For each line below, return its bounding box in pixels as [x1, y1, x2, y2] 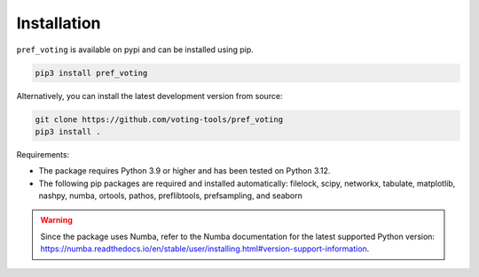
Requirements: [16, 149, 70, 159]
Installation [16, 13, 101, 33]
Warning [40, 215, 73, 226]
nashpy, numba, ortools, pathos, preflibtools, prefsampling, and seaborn [38, 190, 303, 201]
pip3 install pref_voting [35, 67, 148, 78]
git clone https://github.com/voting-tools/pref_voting [35, 114, 284, 124]
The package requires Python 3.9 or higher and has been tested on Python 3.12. [38, 165, 331, 176]
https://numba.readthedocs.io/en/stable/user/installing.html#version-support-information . [40, 243, 370, 254]
